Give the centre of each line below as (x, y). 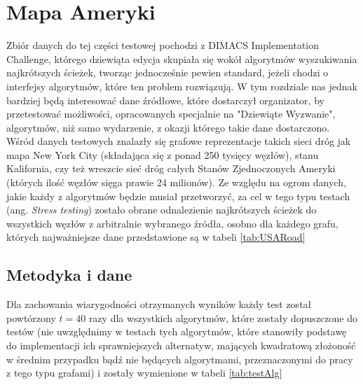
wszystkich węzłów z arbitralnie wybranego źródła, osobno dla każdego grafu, (172, 223)
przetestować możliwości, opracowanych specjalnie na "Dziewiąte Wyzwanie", (171, 114)
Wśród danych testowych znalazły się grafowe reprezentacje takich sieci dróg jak (179, 141)
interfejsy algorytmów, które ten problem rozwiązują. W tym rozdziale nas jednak (182, 86)
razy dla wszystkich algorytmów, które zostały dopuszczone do (223, 317)
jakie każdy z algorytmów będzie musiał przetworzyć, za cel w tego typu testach (178, 196)
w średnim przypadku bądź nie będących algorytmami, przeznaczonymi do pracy (180, 359)
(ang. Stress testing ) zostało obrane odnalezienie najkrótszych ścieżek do (162, 210)
